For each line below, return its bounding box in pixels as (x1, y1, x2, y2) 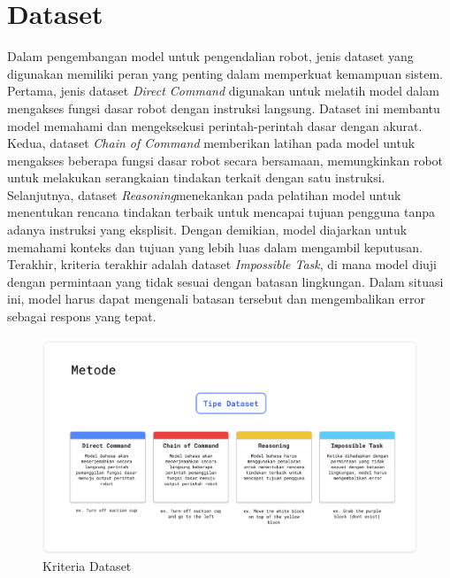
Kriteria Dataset (42, 557, 132, 575)
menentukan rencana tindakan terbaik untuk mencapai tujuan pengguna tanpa (7, 203, 435, 221)
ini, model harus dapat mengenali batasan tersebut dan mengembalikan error (7, 289, 425, 308)
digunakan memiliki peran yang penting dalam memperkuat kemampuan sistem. (7, 64, 443, 82)
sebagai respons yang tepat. (7, 307, 156, 326)
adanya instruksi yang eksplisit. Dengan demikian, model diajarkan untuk (7, 220, 408, 239)
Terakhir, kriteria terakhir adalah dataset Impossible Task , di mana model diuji (7, 255, 437, 274)
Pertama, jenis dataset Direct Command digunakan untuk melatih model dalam (7, 81, 439, 100)
